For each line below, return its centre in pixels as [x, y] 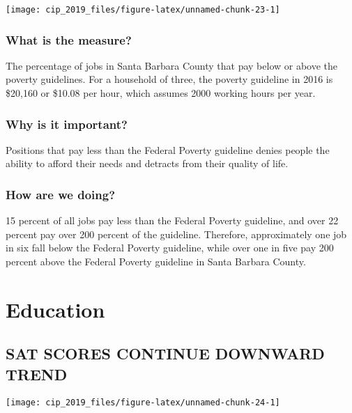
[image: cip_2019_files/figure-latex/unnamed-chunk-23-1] [143, 10]
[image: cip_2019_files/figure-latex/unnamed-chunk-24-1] [143, 402]
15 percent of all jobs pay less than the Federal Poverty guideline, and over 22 [172, 220]
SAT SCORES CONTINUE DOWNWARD [165, 353]
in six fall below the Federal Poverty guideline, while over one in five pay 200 [170, 248]
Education [55, 309]
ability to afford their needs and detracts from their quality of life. [147, 163]
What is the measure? [69, 39]
